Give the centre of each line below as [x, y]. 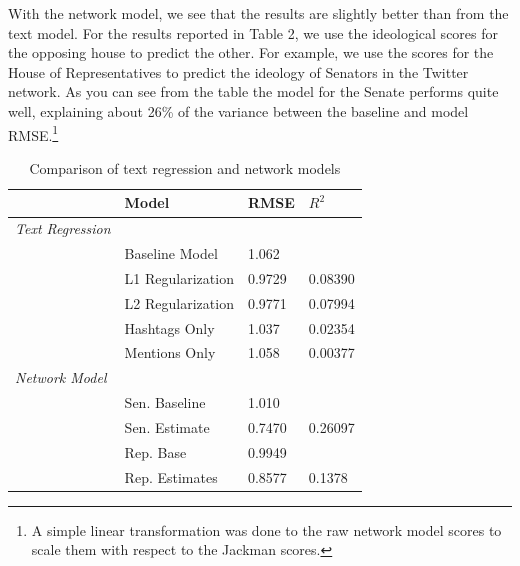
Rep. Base [155, 451]
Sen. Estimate [167, 427]
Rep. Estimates [171, 476]
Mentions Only [170, 352]
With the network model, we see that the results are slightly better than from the [258, 13]
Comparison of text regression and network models [185, 167]
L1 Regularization [179, 277]
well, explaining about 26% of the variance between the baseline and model [238, 110]
